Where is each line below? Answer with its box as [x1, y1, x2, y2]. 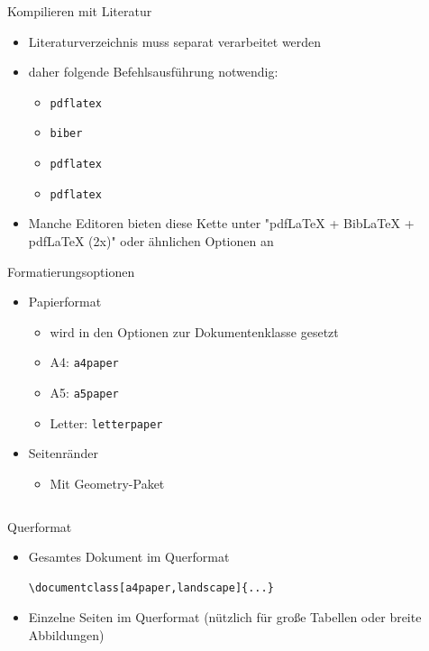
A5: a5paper [50, 383, 119, 402]
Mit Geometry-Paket [50, 473, 165, 492]
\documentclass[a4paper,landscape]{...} [28, 581, 274, 594]
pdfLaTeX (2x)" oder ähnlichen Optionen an [28, 232, 274, 250]
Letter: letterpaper [50, 413, 163, 432]
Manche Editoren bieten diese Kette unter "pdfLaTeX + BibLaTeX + [28, 214, 415, 233]
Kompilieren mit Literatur [7, 2, 152, 20]
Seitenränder [28, 444, 98, 463]
